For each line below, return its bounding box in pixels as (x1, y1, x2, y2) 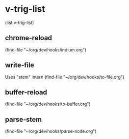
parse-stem (5, 115, 42, 123)
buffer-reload (5, 88, 48, 96)
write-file (5, 61, 34, 69)
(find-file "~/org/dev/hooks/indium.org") (5, 46, 87, 52)
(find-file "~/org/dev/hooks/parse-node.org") (5, 128, 97, 134)
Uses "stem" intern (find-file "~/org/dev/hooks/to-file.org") (5, 74, 125, 80)
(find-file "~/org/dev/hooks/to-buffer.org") (5, 101, 91, 107)
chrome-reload (5, 34, 52, 42)
